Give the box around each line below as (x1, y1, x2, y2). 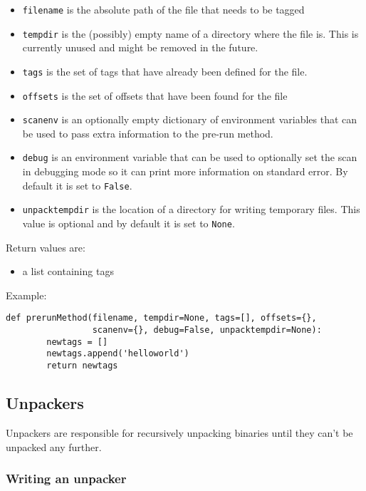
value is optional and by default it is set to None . (22, 216, 235, 231)
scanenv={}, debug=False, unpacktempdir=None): (92, 325, 322, 336)
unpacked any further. (6, 439, 102, 454)
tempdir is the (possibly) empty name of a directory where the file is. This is (22, 26, 359, 41)
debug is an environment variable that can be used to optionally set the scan (22, 150, 357, 165)
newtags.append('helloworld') (46, 348, 189, 359)
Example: (6, 287, 47, 302)
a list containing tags (22, 264, 114, 279)
